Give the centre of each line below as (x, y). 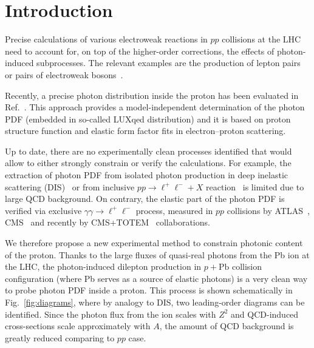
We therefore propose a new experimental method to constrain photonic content (154, 243)
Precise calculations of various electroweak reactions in (106, 39)
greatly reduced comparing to (60, 337)
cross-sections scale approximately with (78, 326)
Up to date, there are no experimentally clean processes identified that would (148, 151)
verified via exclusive (43, 210)
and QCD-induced (265, 314)
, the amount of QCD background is (227, 326)
